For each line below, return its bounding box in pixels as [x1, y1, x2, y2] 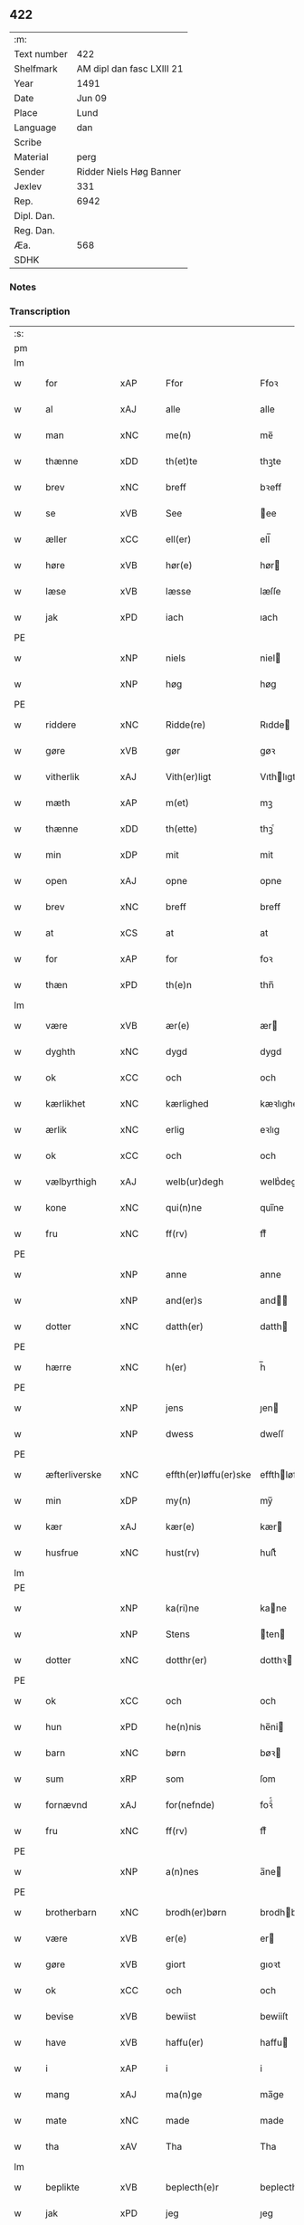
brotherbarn [44, 1906, 97, 1919]
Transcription [9, 305, 71, 318]
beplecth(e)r [166, 2181, 220, 2193]
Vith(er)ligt [166, 771, 212, 784]
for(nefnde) [166, 1799, 215, 1811]
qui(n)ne [166, 1202, 203, 1214]
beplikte [44, 2181, 80, 2193]
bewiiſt [260, 2011, 289, 2023]
